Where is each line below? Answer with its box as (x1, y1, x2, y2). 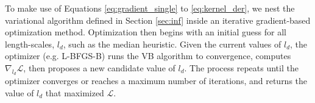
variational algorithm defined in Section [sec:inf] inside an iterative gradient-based (5, 13, 311, 26)
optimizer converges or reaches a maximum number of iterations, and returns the (5, 74, 308, 87)
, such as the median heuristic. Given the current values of (63, 37, 281, 50)
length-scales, (5, 37, 55, 50)
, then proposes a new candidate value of (23, 61, 175, 74)
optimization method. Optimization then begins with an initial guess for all (5, 26, 286, 38)
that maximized (45, 86, 104, 99)
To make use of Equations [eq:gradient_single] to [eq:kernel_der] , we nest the (5, 2, 295, 14)
